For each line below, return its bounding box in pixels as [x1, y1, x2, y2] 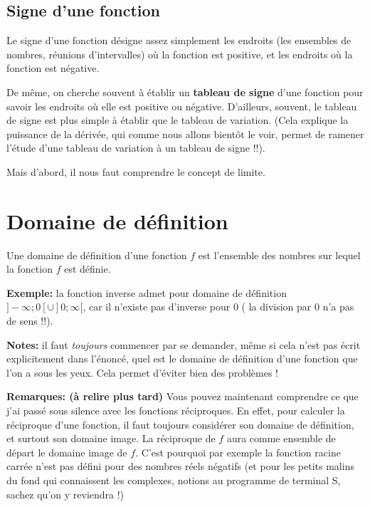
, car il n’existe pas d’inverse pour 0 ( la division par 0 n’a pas [83, 299, 354, 314]
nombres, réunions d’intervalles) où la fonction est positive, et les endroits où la [6, 46, 353, 61]
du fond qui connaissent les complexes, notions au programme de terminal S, [6, 472, 341, 487]
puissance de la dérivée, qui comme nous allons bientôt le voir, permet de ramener [6, 126, 364, 141]
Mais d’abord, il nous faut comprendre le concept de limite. [6, 164, 265, 179]
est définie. [64, 261, 111, 276]
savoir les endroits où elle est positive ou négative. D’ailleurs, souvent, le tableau [6, 98, 357, 113]
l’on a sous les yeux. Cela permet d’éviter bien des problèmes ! [6, 365, 278, 380]
